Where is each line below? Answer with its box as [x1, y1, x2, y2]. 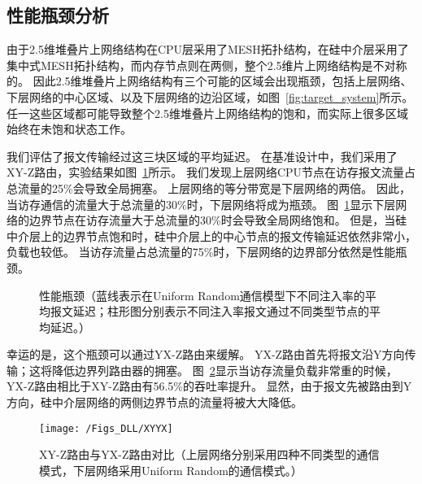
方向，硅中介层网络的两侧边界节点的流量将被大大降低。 [7, 394, 302, 411]
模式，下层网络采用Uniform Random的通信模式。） [39, 461, 302, 478]
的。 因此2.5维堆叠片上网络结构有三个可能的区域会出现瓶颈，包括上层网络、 [7, 72, 412, 89]
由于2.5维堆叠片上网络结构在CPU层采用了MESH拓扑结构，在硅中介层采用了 [7, 41, 409, 58]
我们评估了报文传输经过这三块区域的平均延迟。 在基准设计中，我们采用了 [7, 147, 398, 164]
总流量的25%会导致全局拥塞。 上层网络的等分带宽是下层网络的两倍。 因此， [7, 179, 411, 196]
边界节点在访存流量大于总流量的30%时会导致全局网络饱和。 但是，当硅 [28, 211, 407, 229]
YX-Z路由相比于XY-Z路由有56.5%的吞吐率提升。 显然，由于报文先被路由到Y [7, 377, 412, 395]
